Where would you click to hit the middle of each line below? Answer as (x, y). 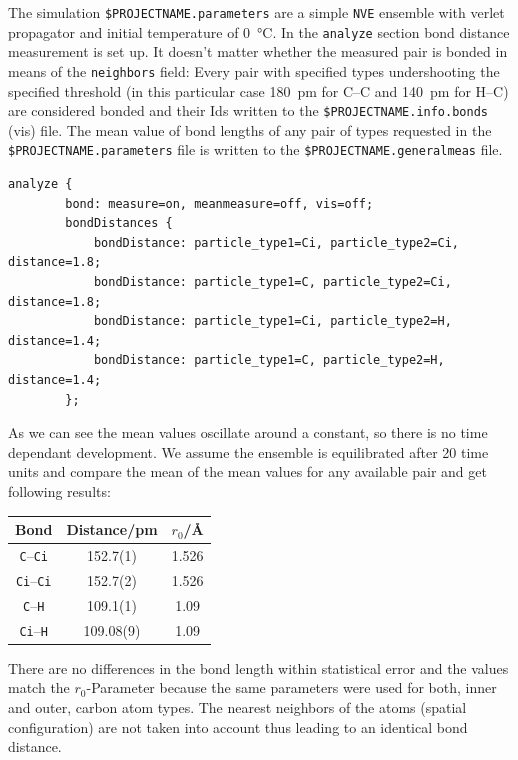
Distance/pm (112, 529)
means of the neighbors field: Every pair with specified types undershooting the (254, 70)
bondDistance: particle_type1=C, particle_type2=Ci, (272, 282)
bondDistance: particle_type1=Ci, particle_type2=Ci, (276, 242)
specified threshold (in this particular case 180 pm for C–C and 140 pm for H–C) (258, 90)
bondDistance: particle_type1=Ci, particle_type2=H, (272, 321)
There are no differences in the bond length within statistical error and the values (258, 667)
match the (39, 687)
